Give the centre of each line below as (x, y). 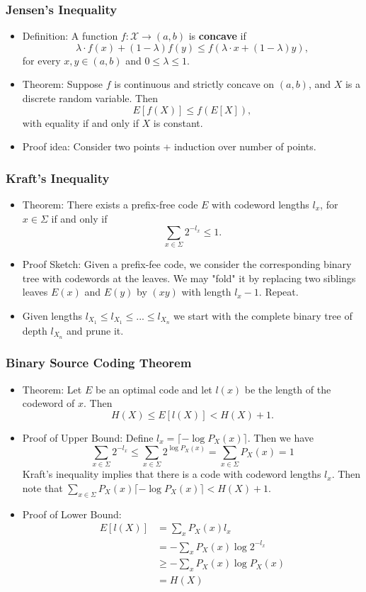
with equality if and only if (80, 122)
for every (41, 60)
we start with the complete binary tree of (263, 315)
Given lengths (52, 315)
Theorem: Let (52, 389)
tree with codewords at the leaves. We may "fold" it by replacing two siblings (189, 278)
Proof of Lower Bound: (72, 514)
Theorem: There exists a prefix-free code (110, 204)
